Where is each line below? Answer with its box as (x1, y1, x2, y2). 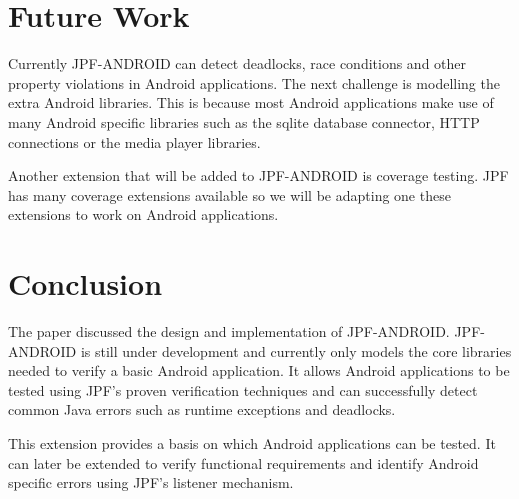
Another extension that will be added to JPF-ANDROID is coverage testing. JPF (8, 165, 509, 186)
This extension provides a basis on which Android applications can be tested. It (8, 432, 496, 453)
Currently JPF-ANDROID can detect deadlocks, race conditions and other (8, 53, 467, 74)
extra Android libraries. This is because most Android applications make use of (8, 92, 494, 113)
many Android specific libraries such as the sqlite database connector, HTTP (8, 111, 480, 132)
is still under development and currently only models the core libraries (80, 340, 512, 361)
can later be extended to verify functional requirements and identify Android (8, 452, 479, 473)
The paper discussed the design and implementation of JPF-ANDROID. (8, 321, 450, 341)
